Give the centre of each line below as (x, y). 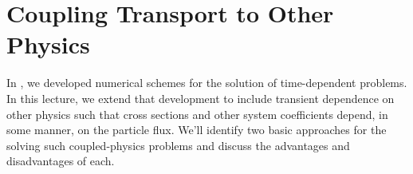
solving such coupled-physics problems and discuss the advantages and (178, 145)
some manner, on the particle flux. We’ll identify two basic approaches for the (197, 130)
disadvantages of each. (61, 161)
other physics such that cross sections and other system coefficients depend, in (197, 114)
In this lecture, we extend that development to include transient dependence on (201, 98)
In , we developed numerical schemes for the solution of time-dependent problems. (207, 83)
